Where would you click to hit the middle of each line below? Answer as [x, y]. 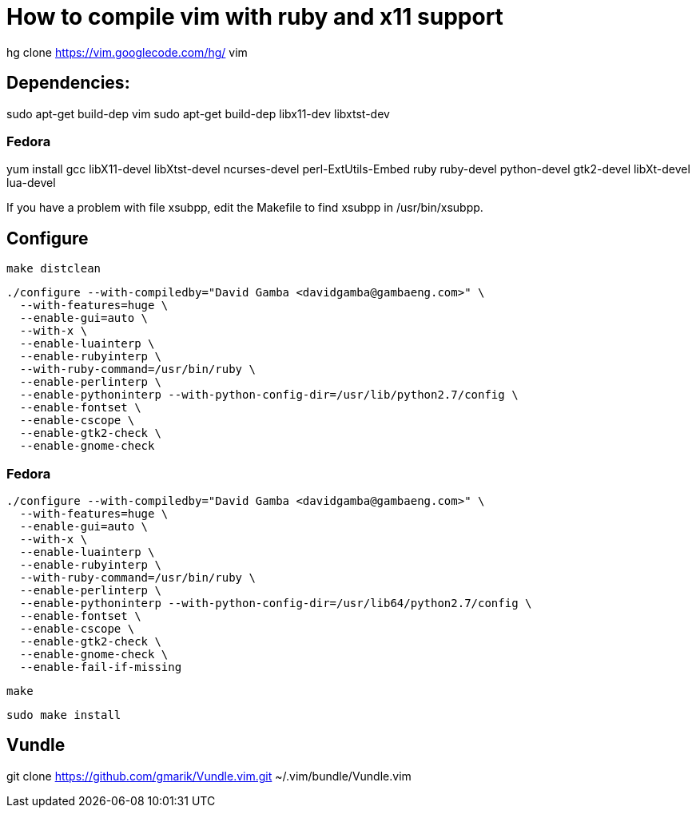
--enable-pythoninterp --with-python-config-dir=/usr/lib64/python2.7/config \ [276, 603]
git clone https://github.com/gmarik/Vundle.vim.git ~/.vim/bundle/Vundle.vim [209, 776]
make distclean [54, 269]
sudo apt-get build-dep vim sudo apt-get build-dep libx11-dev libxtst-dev [198, 113]
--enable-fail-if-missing [101, 667]
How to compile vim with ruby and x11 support [255, 17]
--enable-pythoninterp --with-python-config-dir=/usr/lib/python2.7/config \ [269, 395]
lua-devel [31, 183]
